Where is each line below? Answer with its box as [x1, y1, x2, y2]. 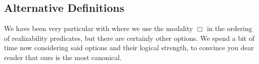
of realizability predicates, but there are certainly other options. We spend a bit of [4, 32, 255, 43]
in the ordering [207, 23, 253, 33]
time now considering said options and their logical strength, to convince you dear [4, 42, 254, 53]
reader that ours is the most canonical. [4, 52, 122, 62]
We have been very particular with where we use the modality [4, 23, 193, 33]
